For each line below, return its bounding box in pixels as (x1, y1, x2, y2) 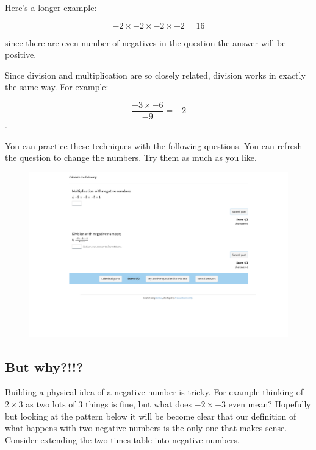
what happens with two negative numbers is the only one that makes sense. (5, 421, 287, 434)
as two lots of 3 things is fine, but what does (26, 398, 192, 410)
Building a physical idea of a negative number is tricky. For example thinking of (5, 385, 304, 398)
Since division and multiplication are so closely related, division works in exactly (5, 68, 306, 81)
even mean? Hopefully (228, 398, 311, 410)
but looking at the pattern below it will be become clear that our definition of (5, 409, 296, 422)
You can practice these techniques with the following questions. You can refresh (5, 139, 303, 152)
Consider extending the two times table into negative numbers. (5, 433, 240, 446)
